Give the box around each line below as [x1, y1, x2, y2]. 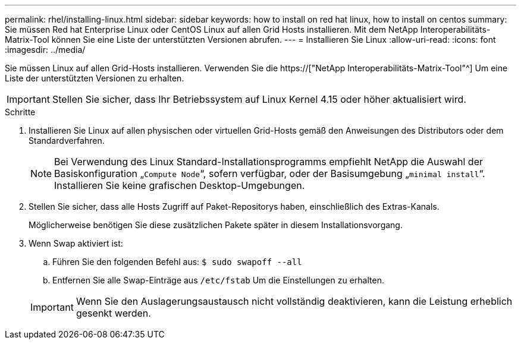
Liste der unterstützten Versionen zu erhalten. [5, 73, 184, 83]
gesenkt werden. [76, 307, 151, 319]
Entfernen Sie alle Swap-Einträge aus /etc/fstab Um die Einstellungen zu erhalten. [52, 275, 384, 285]
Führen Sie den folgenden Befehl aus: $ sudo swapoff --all [52, 257, 302, 267]
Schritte [5, 107, 36, 117]
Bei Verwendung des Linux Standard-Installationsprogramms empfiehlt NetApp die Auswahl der [54, 156, 484, 168]
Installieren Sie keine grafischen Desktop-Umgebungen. [54, 179, 305, 191]
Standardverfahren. [29, 135, 105, 146]
